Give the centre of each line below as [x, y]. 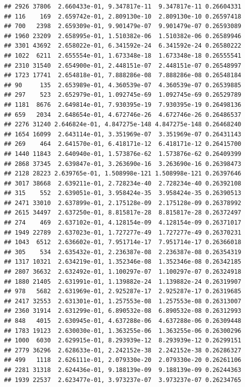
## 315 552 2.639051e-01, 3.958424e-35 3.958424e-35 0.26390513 [123, 193]
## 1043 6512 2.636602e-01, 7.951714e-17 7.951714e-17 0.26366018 [123, 242]
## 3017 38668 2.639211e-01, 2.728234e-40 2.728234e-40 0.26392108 [123, 183]
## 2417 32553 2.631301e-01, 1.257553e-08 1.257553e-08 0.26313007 [123, 301]
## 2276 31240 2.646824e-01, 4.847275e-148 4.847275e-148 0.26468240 [123, 125]
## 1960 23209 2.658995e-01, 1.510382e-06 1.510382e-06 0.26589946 [123, 36]
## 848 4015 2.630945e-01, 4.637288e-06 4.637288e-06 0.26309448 [123, 321]
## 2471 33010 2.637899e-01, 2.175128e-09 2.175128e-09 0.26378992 [123, 203]
